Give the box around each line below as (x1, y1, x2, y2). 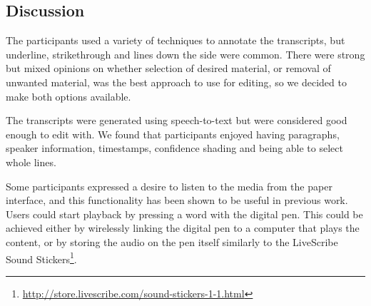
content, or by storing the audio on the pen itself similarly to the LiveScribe (6, 234, 338, 249)
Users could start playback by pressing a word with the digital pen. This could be (6, 206, 363, 221)
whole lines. (6, 154, 56, 169)
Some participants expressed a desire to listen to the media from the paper (6, 178, 332, 193)
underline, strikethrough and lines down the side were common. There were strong (6, 46, 365, 61)
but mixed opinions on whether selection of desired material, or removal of (6, 61, 331, 76)
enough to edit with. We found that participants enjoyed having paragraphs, (6, 126, 340, 141)
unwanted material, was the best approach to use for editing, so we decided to (6, 74, 347, 89)
